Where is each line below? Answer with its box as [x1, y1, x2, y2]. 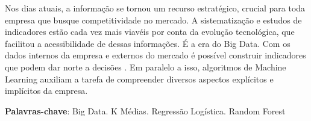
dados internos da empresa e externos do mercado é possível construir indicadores [5, 49, 306, 61]
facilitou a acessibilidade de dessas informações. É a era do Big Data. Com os [5, 37, 291, 49]
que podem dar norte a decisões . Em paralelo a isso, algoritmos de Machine [5, 60, 286, 73]
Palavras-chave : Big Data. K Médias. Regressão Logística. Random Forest [5, 104, 286, 117]
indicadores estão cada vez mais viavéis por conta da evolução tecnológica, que [5, 25, 295, 38]
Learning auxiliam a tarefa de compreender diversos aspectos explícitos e [5, 72, 274, 85]
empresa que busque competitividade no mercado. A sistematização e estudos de [5, 13, 302, 26]
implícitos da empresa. [5, 84, 88, 97]
